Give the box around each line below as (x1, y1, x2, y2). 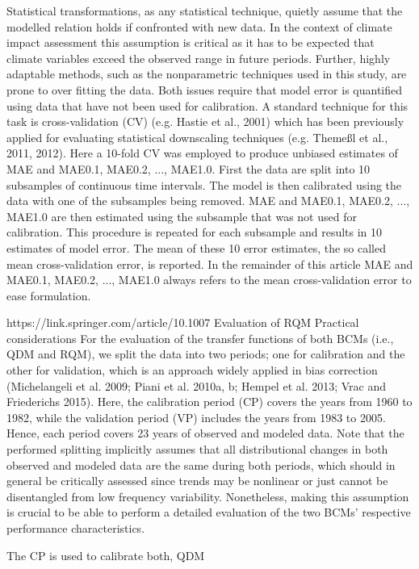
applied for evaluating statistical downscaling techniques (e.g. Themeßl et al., (6, 128, 388, 145)
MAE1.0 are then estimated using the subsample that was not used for (6, 207, 357, 224)
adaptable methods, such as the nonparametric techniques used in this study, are (6, 65, 407, 82)
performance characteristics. (6, 520, 145, 536)
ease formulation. (6, 287, 91, 303)
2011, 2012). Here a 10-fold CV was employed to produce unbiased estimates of (6, 144, 398, 161)
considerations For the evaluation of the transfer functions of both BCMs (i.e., (6, 329, 394, 346)
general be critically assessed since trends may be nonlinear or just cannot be (6, 472, 388, 489)
